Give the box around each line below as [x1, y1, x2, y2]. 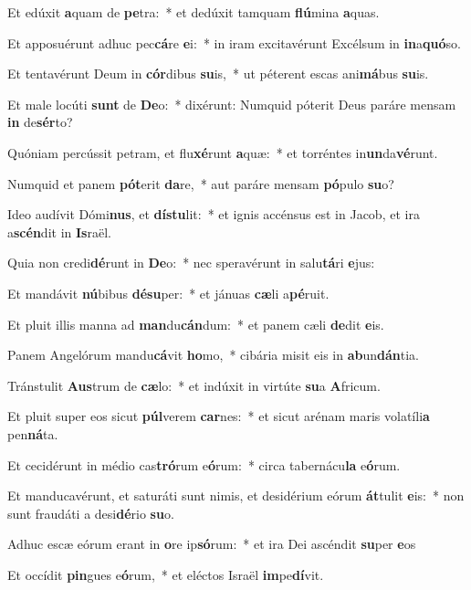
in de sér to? [7, 112, 73, 132]
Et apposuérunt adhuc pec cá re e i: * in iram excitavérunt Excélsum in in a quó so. [7, 33, 461, 52]
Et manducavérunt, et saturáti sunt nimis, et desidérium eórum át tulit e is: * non [7, 486, 465, 505]
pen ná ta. [7, 424, 58, 443]
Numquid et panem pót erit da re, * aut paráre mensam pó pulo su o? [7, 174, 394, 193]
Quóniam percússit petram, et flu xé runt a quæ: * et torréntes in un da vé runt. [7, 142, 438, 162]
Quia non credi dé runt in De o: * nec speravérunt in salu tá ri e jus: [7, 253, 375, 272]
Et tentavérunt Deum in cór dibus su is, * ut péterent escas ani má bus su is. [7, 64, 429, 83]
